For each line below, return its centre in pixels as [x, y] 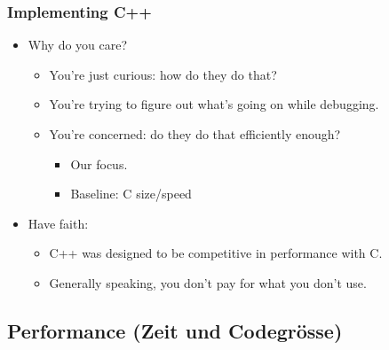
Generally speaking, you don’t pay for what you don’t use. [208, 282]
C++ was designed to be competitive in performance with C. [216, 253]
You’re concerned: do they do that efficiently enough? [195, 134]
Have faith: [58, 223]
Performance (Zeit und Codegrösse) [175, 330]
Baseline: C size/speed [131, 194]
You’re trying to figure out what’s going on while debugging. [214, 104]
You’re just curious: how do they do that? [163, 74]
